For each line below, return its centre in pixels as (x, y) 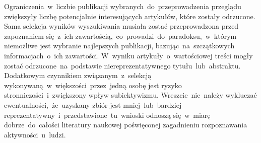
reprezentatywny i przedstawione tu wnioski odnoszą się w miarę (107, 115)
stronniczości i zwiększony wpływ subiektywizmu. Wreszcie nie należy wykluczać (130, 95)
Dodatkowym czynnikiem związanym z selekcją (78, 75)
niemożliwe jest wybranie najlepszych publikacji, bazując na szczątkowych (119, 46)
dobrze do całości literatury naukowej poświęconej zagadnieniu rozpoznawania (126, 125)
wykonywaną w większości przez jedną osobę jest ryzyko (93, 85)
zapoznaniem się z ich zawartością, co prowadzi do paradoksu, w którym (120, 35)
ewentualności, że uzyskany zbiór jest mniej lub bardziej (93, 104)
